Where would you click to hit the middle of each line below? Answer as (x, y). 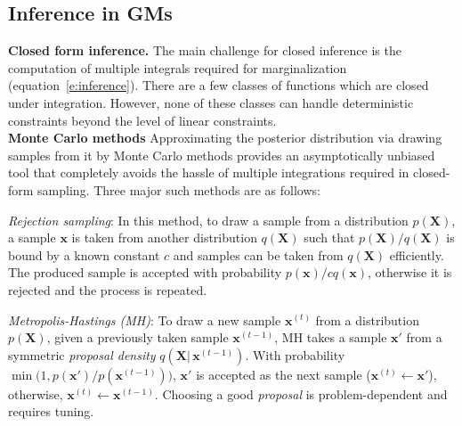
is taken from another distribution (164, 238)
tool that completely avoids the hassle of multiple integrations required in (209, 172)
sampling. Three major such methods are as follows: (179, 189)
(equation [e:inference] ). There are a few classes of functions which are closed (219, 85)
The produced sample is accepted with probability (145, 272)
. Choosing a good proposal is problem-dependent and (301, 393)
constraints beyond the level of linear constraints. (142, 120)
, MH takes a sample (331, 337)
